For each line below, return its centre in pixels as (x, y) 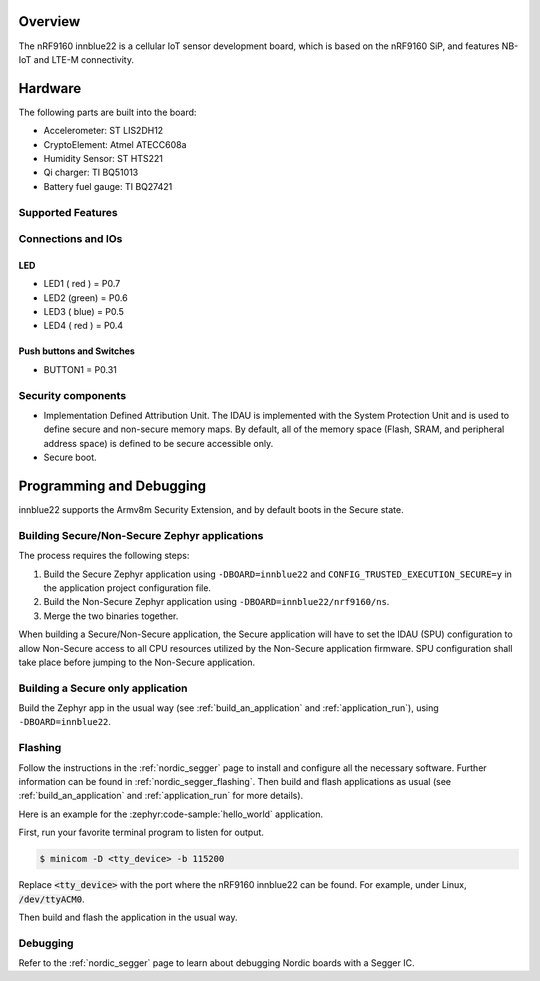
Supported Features (68, 212)
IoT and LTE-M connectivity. (76, 59)
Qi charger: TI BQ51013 (91, 172)
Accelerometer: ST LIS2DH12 (103, 131)
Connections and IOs (70, 239)
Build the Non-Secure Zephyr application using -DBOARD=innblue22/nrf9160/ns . (216, 602)
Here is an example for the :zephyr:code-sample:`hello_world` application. (171, 814)
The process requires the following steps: (104, 556)
